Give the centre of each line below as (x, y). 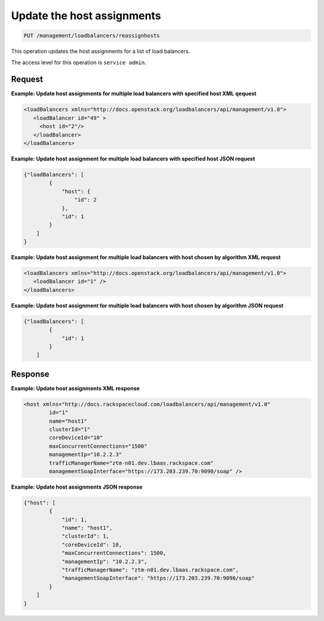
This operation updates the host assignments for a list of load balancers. (100, 52)
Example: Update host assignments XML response (76, 388)
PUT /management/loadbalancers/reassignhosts (92, 36)
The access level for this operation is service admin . (79, 62)
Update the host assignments (86, 16)
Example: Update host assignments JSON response (77, 487)
